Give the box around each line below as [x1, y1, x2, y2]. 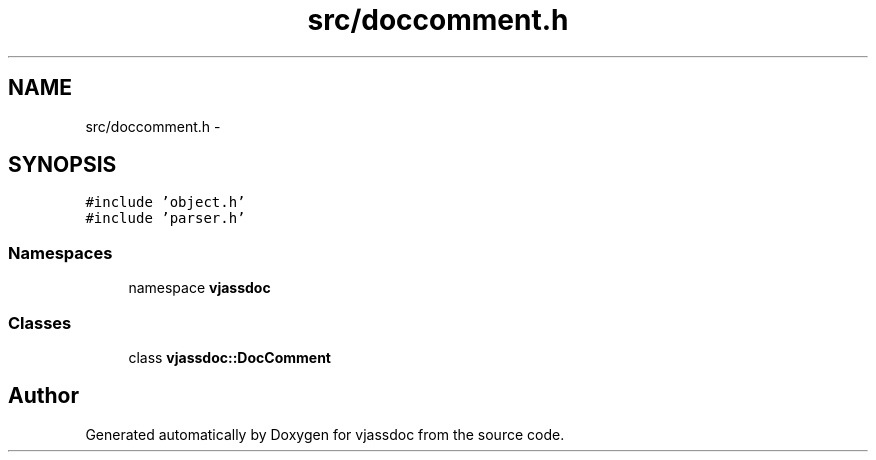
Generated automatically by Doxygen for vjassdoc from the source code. [85, 425, 565, 443]
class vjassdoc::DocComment [128, 348, 331, 366]
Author [8, 383, 79, 409]
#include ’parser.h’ [85, 210, 246, 227]
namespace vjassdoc [128, 279, 271, 297]
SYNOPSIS [8, 152, 117, 178]
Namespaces [8, 242, 113, 263]
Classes [8, 312, 72, 333]
